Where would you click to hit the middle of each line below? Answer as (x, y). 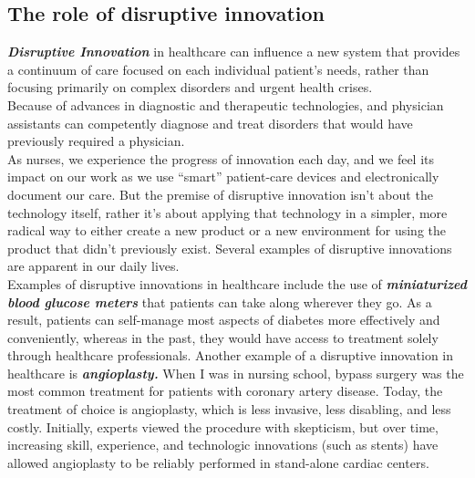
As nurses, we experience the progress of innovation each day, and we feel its (221, 158)
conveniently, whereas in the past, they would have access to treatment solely (223, 337)
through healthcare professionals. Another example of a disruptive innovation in (231, 355)
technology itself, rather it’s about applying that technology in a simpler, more (227, 212)
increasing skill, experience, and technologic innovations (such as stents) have (223, 445)
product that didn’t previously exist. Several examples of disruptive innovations (230, 248)
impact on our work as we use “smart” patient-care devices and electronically (223, 177)
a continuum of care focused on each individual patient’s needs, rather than (218, 69)
